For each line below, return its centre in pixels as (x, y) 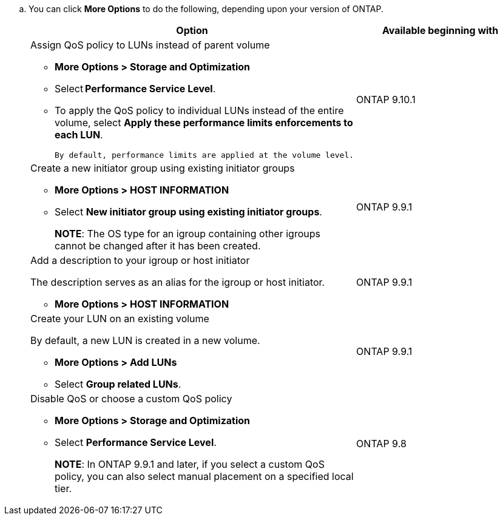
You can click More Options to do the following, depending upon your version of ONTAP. (206, 9)
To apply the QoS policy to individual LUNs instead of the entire (199, 110)
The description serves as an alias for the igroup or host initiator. (178, 282)
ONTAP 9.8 (381, 444)
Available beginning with (440, 30)
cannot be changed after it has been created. (158, 246)
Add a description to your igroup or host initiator (140, 260)
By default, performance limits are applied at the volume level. (204, 155)
